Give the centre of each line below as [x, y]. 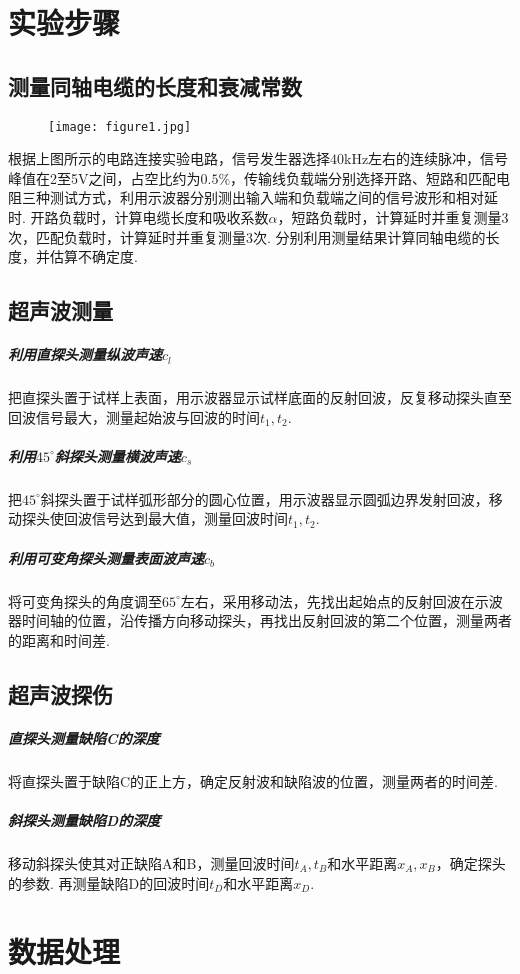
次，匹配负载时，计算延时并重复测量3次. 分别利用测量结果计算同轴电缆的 [247, 236]
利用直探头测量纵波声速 [85, 354]
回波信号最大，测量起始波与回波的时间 [134, 416]
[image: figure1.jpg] [120, 126]
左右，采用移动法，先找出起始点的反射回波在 [327, 600]
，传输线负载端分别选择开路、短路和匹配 [363, 177]
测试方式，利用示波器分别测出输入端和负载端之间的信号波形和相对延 [273, 197]
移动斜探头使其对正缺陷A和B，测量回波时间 [151, 862]
